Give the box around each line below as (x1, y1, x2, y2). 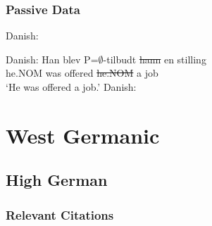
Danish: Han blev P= (6, 51, 99, 66)
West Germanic (6, 120, 160, 149)
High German (6, 169, 108, 191)
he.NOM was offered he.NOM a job (6, 65, 158, 80)
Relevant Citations (6, 206, 114, 223)
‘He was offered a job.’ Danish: (6, 80, 137, 94)
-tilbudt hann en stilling (103, 51, 206, 66)
